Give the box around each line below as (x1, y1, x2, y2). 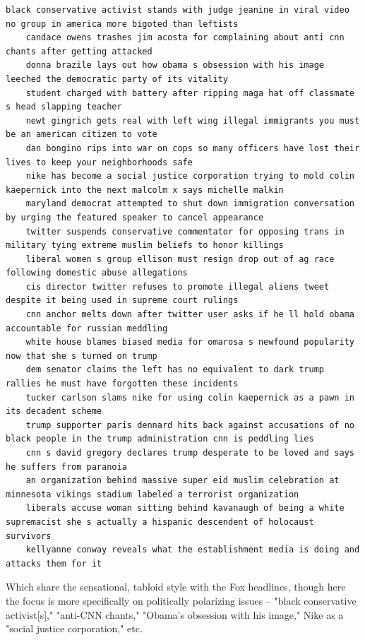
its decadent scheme (6, 406, 102, 417)
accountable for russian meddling (6, 323, 168, 333)
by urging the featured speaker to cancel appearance (6, 212, 264, 223)
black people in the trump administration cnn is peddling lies (6, 434, 314, 444)
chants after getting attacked (6, 46, 152, 57)
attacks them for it (6, 558, 102, 569)
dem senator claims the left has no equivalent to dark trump (25, 365, 325, 375)
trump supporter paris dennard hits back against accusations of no (25, 420, 354, 430)
